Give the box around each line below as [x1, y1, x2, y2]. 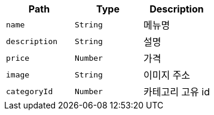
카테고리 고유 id [143, 86, 210, 98]
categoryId [6, 86, 53, 96]
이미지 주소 [143, 69, 191, 81]
